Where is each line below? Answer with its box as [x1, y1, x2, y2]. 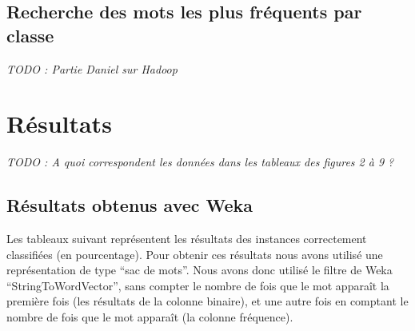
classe [6, 22, 54, 47]
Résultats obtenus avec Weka [6, 193, 253, 217]
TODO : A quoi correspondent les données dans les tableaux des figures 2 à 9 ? [6, 154, 394, 170]
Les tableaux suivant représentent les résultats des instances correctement [6, 230, 367, 247]
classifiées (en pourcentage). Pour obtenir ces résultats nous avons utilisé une [6, 245, 383, 262]
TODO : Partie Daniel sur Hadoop [6, 60, 178, 77]
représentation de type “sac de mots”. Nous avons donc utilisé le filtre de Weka [6, 261, 393, 278]
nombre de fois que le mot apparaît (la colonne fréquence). [6, 309, 293, 325]
